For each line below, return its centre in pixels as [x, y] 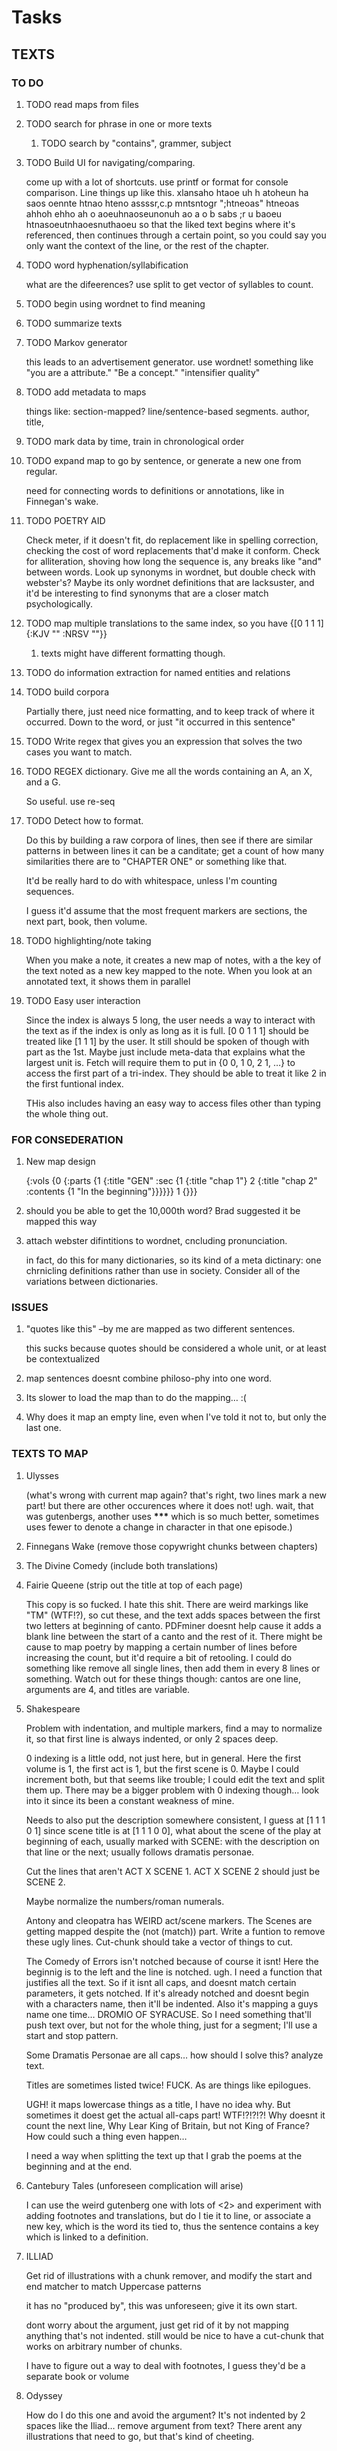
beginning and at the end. [79, 2166]
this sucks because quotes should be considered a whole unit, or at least [176, 1348]
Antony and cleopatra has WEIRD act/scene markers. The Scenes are [169, 1920]
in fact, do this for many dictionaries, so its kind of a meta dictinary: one [173, 1260]
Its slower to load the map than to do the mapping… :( [136, 1398]
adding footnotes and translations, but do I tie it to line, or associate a [168, 2215]
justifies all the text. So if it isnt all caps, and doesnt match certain [161, 1982]
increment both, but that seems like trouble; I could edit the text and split [175, 1779]
